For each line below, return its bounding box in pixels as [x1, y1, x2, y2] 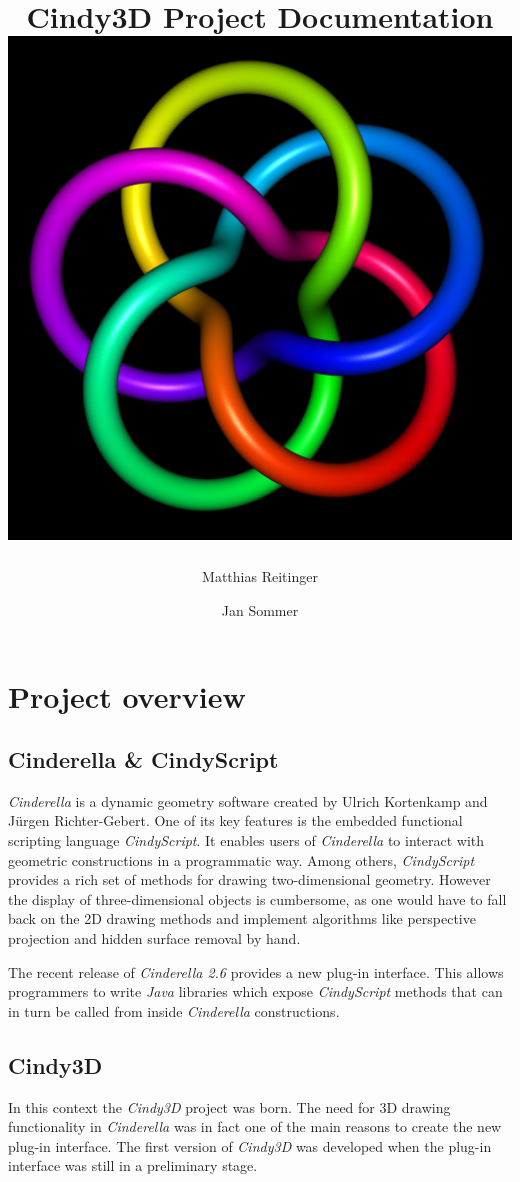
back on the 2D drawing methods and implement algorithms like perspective [8, 908, 476, 929]
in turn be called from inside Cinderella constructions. [8, 1000, 340, 1021]
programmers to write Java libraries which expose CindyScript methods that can [8, 981, 503, 1002]
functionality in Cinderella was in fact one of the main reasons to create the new [8, 1116, 502, 1137]
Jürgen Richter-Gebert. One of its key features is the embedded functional [8, 810, 463, 831]
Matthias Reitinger [202, 566, 318, 587]
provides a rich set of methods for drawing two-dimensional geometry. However [8, 869, 491, 890]
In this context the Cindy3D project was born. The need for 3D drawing [8, 1096, 451, 1117]
